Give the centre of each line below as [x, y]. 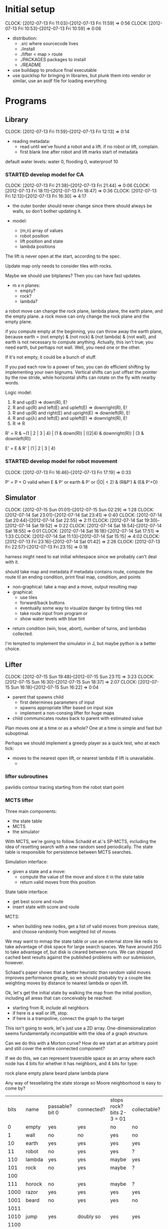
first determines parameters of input [57, 702]
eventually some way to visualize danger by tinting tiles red [81, 608]
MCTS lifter [19, 800]
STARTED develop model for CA [44, 174]
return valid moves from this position [58, 882]
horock [34, 1184]
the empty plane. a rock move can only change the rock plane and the [77, 316]
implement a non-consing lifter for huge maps [67, 713]
